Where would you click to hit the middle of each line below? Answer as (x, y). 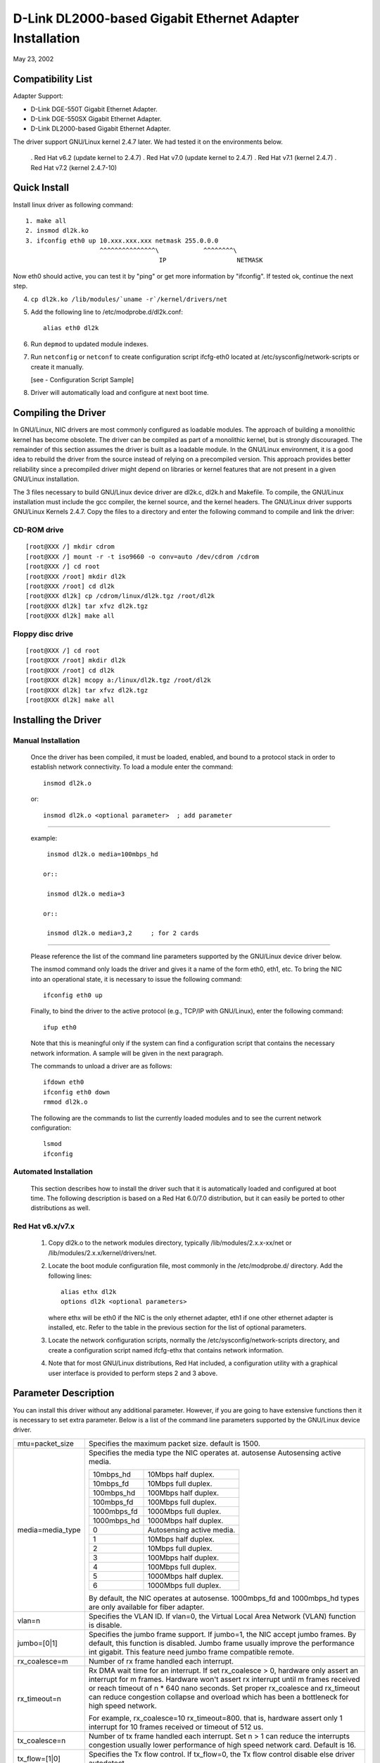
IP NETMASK (211, 260)
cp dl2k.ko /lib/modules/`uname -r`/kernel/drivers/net (129, 299)
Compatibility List (53, 79)
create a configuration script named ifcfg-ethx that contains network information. (166, 1350)
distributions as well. (61, 1208)
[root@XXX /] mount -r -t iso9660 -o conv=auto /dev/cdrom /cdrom (142, 556)
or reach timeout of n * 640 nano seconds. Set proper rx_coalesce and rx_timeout (224, 1688)
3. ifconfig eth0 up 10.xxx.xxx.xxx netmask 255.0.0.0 (122, 240)
